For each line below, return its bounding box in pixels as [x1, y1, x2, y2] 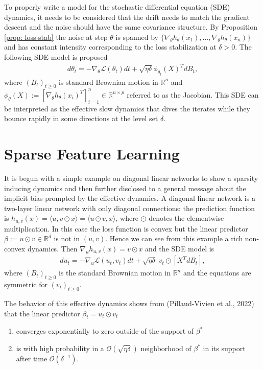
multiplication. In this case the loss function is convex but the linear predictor [4, 223, 248, 234]
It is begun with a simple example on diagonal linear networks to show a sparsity [4, 172, 258, 183]
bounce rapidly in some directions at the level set [4, 113, 158, 124]
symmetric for [4, 279, 47, 290]
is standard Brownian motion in [58, 76, 158, 87]
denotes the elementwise [149, 213, 224, 223]
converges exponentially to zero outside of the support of [16, 326, 194, 336]
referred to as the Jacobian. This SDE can [127, 89, 259, 100]
